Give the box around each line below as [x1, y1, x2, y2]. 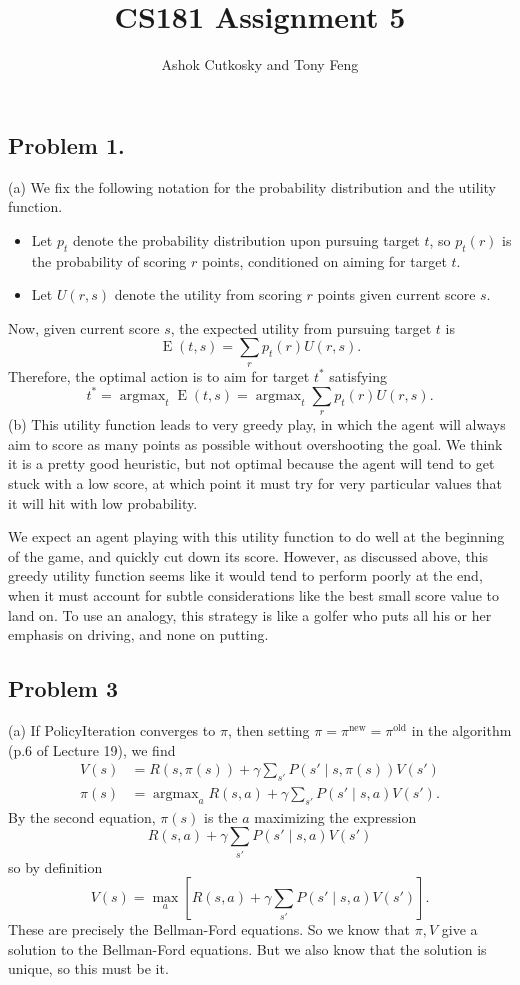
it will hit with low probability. [8, 492, 198, 513]
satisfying [329, 365, 388, 386]
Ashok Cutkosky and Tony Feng [161, 54, 359, 75]
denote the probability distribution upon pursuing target [72, 229, 420, 250]
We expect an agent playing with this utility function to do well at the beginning [8, 526, 505, 547]
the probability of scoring [31, 250, 187, 271]
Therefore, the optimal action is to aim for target [8, 365, 310, 386]
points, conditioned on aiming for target [202, 250, 447, 271]
